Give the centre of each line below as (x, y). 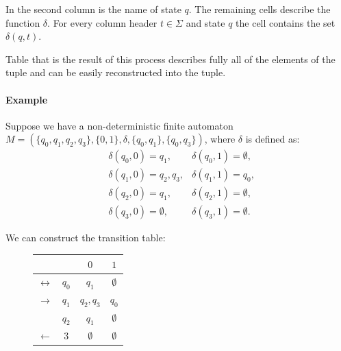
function (23, 22)
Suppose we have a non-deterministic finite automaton (119, 125)
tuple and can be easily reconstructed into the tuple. (116, 72)
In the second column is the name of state (93, 9)
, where (220, 139)
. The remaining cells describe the (260, 9)
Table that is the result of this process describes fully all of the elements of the (170, 59)
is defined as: (273, 139)
